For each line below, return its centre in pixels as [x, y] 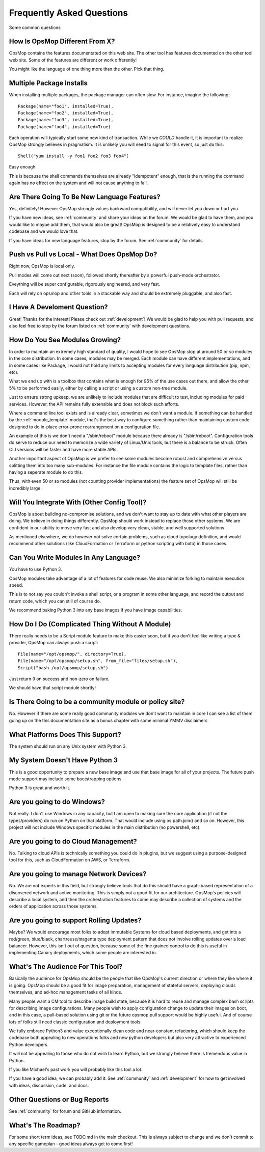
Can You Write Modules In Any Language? [75, 558]
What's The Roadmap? [45, 1125]
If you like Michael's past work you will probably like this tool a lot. [76, 1070]
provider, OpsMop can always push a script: [53, 643]
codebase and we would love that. [44, 231]
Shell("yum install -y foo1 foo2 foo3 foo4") [74, 156]
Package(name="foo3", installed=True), [66, 120]
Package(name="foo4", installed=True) [65, 127]
